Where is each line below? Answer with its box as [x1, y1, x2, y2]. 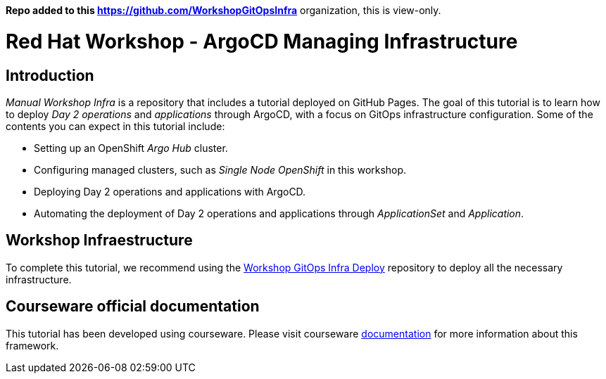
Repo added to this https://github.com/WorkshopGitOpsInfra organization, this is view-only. [6, 4, 441, 16]
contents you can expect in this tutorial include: [6, 120, 225, 132]
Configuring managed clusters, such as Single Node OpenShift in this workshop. [34, 163, 407, 176]
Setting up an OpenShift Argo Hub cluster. [34, 141, 228, 154]
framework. [6, 339, 59, 352]
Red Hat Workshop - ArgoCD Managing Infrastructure [6, 29, 518, 53]
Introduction [6, 66, 94, 84]
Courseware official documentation [6, 297, 260, 316]
